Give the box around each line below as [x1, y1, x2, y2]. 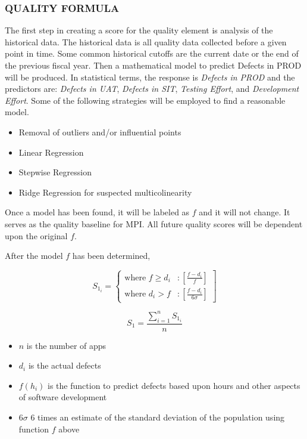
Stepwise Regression [18, 166, 92, 178]
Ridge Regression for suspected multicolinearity [18, 186, 192, 198]
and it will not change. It [199, 206, 290, 218]
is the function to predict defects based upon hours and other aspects [48, 379, 300, 391]
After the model [5, 249, 63, 262]
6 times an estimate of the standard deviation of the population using [30, 410, 285, 423]
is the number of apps [26, 339, 106, 351]
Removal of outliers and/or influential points [18, 125, 181, 138]
